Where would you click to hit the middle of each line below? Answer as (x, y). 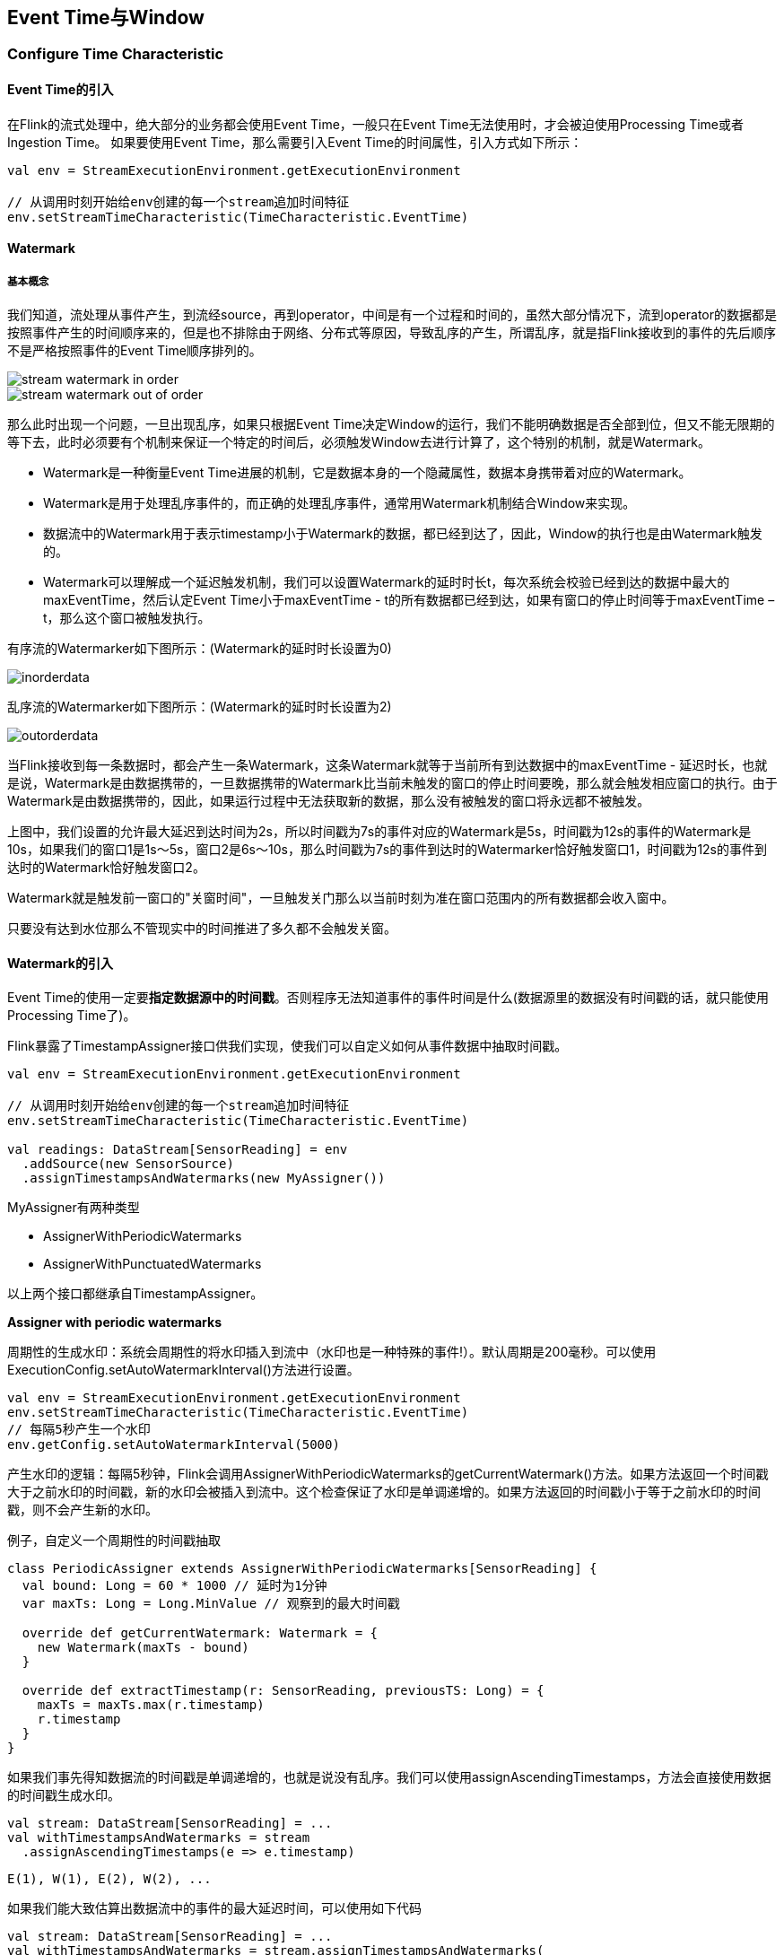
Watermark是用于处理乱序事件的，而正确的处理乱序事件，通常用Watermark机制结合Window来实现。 (340, 503)
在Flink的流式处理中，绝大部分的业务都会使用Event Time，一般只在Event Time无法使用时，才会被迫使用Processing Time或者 (375, 124)
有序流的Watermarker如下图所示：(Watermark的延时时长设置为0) (200, 649)
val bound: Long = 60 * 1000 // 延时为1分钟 (174, 1586)
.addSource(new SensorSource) (128, 1164)
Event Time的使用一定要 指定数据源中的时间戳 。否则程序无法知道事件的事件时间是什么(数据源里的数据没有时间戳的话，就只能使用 (388, 998)
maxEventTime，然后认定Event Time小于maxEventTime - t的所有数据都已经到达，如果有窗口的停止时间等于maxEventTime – (409, 600)
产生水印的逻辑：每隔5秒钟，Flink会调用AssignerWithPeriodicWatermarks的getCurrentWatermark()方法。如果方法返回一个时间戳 (388, 1474)
